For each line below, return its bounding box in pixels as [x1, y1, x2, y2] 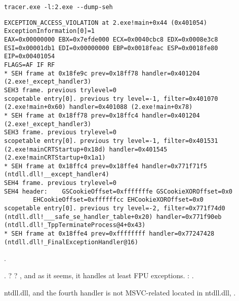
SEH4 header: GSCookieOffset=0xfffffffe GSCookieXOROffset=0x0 [4, 187, 233, 195]
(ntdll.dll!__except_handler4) [4, 171, 109, 178]
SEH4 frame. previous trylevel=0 [4, 179, 116, 187]
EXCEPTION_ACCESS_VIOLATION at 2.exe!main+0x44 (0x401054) [4, 19, 207, 26]
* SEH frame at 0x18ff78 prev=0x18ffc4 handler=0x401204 [4, 111, 200, 119]
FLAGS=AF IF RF [4, 61, 55, 68]
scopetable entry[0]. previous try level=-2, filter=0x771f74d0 [4, 205, 225, 212]
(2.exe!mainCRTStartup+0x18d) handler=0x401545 [4, 145, 168, 153]
